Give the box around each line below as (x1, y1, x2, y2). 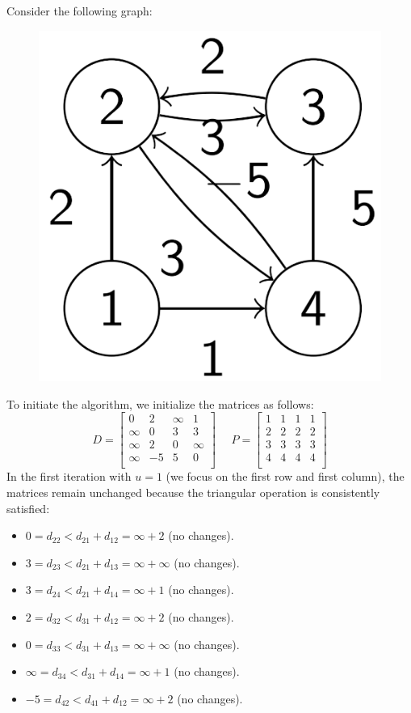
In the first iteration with (6, 468, 132, 485)
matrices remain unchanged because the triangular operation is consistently (6, 483, 380, 500)
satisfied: (6, 499, 50, 516)
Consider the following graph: (6, 2, 153, 19)
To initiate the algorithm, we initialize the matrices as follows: (6, 395, 314, 412)
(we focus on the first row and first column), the (166, 468, 405, 485)
